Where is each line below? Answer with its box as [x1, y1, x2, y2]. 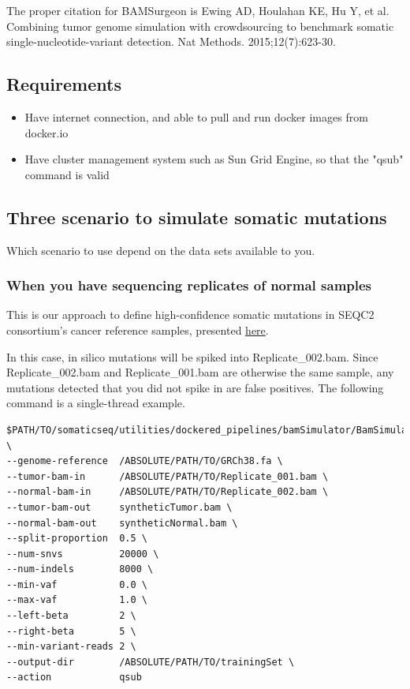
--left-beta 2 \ [6, 610, 136, 622]
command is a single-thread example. [6, 395, 185, 411]
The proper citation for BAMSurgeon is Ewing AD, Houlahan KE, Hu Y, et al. [6, 2, 389, 18]
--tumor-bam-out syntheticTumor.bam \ [6, 501, 233, 513]
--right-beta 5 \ [6, 625, 136, 637]
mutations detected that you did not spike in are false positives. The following [6, 379, 384, 395]
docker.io [24, 124, 69, 140]
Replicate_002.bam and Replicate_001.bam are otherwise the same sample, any [6, 364, 394, 380]
